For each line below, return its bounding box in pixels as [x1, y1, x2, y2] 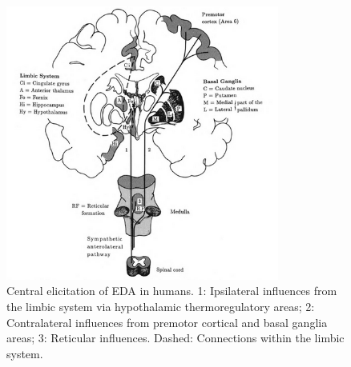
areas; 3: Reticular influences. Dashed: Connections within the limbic [6, 329, 345, 346]
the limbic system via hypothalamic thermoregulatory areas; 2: [6, 297, 315, 314]
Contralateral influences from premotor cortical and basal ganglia [6, 313, 328, 330]
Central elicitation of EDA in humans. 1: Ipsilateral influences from [6, 282, 337, 299]
